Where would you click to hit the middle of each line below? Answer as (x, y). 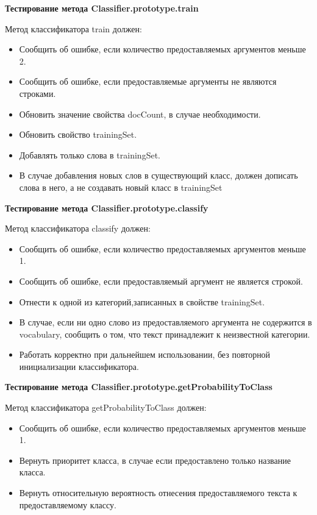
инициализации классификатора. (79, 366)
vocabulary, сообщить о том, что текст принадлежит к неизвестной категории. (165, 334)
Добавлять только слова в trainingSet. (90, 154)
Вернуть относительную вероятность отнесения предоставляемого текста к (158, 493)
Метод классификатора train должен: (73, 28)
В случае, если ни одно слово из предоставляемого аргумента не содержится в (166, 322)
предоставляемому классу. (68, 504)
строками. (37, 93)
